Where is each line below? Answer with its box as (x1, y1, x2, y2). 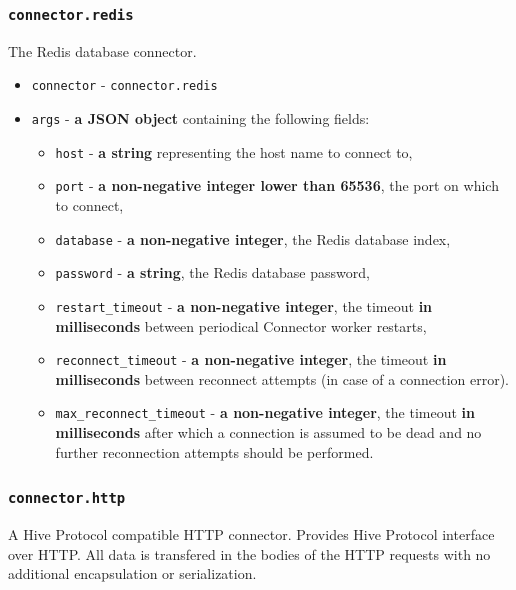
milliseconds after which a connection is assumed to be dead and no (55, 422, 482, 443)
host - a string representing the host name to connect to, (55, 141, 413, 162)
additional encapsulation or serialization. (8, 563, 257, 584)
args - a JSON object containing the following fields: (31, 108, 370, 129)
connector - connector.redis (31, 74, 218, 95)
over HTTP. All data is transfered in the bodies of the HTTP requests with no (8, 543, 491, 564)
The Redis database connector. (8, 40, 197, 61)
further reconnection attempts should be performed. (55, 441, 374, 462)
